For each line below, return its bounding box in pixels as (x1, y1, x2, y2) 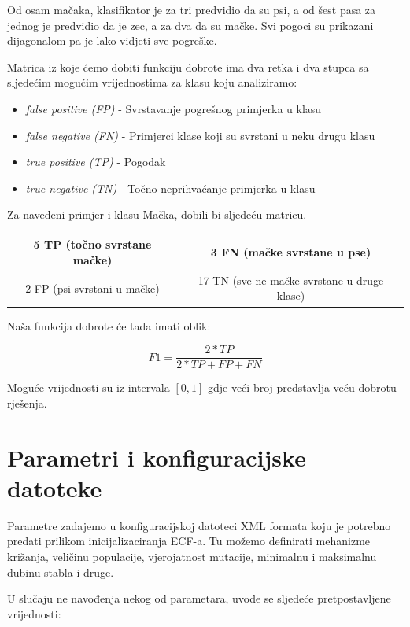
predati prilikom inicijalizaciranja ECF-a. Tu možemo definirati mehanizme (7, 533, 371, 549)
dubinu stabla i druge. (7, 563, 114, 580)
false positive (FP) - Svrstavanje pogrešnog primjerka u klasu (25, 100, 322, 116)
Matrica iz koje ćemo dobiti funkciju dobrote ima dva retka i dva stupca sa (7, 58, 369, 75)
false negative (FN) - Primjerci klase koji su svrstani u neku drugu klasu (25, 127, 375, 143)
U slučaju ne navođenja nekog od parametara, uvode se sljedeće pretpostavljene (7, 590, 391, 607)
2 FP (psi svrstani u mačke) (25, 279, 160, 296)
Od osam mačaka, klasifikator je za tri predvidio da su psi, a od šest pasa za (7, 2, 376, 17)
